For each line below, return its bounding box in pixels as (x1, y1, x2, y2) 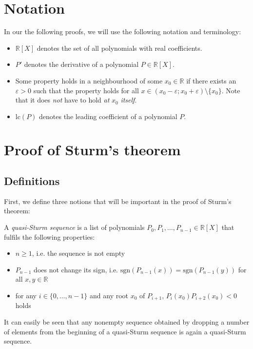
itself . (120, 95, 137, 105)
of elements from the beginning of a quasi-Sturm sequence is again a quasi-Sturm (4, 326, 246, 336)
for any (15, 290, 37, 301)
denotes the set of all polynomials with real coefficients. (37, 42, 202, 53)
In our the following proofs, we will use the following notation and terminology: (4, 26, 241, 37)
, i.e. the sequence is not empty (32, 248, 125, 258)
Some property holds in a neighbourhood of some (15, 75, 163, 85)
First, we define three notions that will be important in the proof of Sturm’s (4, 196, 232, 206)
